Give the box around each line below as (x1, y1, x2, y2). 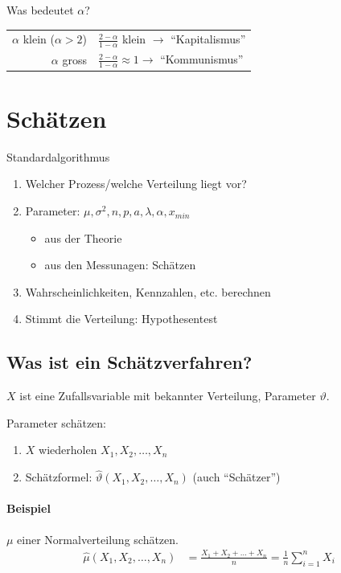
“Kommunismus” (160, 51, 244, 68)
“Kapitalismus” (170, 31, 246, 47)
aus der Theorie (44, 229, 122, 246)
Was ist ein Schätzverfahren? (6, 350, 253, 374)
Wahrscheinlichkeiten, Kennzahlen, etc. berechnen (25, 283, 271, 300)
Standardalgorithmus (6, 148, 110, 165)
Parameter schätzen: (6, 414, 106, 431)
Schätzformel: (25, 469, 92, 485)
